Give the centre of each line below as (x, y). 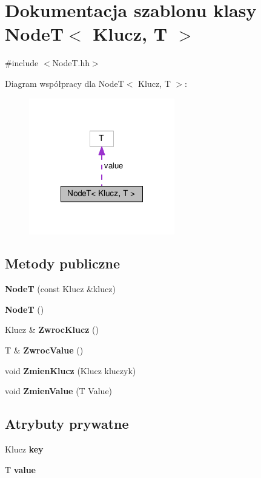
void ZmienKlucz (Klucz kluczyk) (71, 370)
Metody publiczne (62, 263)
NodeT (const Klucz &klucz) (60, 289)
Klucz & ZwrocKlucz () (52, 329)
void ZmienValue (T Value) (59, 391)
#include (22, 63)
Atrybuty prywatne (67, 424)
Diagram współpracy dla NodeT (64, 83)
